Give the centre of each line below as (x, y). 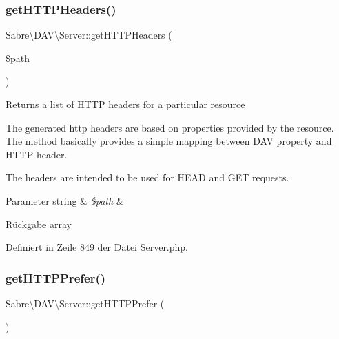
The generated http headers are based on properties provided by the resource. (170, 127)
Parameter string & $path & (65, 200)
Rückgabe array (39, 224)
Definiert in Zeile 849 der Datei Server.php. (97, 247)
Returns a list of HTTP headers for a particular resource (125, 104)
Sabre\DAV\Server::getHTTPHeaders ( (89, 35)
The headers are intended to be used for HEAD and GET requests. (147, 177)
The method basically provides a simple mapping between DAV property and (169, 141)
